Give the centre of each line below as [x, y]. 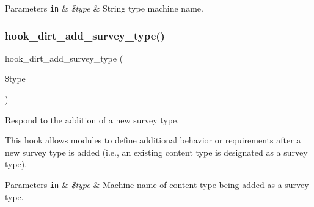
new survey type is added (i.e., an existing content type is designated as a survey [156, 152]
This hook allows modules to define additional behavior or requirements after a [153, 140]
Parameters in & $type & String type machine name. [104, 8]
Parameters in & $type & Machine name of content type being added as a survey [157, 185]
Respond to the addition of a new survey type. [92, 119]
